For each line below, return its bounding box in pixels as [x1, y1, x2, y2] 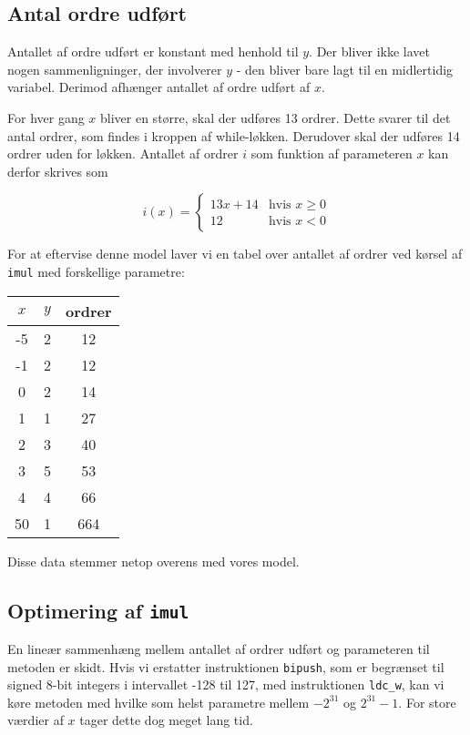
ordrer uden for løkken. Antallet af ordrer [7, 144, 239, 163]
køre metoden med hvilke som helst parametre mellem [7, 692, 310, 711]
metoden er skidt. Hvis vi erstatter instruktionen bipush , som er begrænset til [7, 657, 444, 676]
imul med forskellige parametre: [7, 261, 185, 281]
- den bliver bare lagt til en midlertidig [236, 59, 454, 78]
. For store [398, 692, 456, 711]
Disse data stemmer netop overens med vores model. [7, 551, 300, 570]
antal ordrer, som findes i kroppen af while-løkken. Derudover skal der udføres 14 [7, 126, 460, 145]
